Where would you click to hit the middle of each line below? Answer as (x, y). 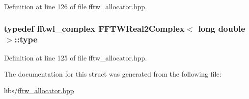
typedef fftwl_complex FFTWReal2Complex (94, 28)
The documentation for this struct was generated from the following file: (113, 74)
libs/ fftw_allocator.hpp (39, 90)
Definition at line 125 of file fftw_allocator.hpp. (76, 57)
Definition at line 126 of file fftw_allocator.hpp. (76, 6)
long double (221, 28)
